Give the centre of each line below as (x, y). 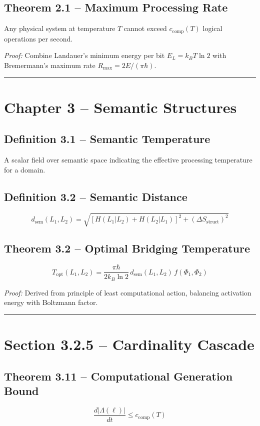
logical (212, 28)
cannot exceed (145, 28)
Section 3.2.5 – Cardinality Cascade (129, 344)
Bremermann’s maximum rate (50, 65)
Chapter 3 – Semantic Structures (120, 107)
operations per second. (38, 38)
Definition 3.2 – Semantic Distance (96, 196)
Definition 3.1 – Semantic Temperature (107, 139)
